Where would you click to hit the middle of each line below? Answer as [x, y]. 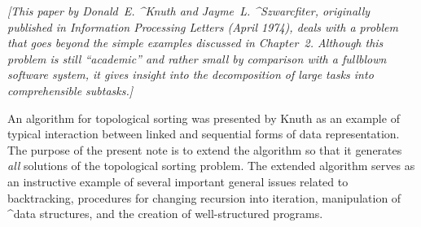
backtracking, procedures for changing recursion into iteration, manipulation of [204, 197]
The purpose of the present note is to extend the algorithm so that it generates [205, 149]
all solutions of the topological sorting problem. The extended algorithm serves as [211, 166]
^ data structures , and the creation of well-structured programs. [165, 214]
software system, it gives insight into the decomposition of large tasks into [191, 74]
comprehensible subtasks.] [70, 90]
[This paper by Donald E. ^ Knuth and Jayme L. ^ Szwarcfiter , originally [189, 11]
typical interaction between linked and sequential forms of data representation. [204, 134]
